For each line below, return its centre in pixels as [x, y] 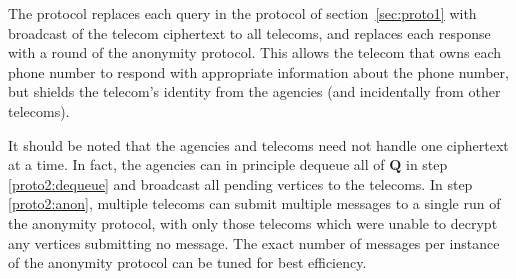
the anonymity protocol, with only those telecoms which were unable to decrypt [253, 222]
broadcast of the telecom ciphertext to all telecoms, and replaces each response [249, 32]
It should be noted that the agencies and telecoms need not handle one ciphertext [258, 144]
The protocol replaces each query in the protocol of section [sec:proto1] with [242, 13]
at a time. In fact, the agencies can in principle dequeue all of [196, 164]
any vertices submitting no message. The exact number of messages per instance [254, 242]
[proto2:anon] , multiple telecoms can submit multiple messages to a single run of [254, 203]
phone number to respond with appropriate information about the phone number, [258, 71]
